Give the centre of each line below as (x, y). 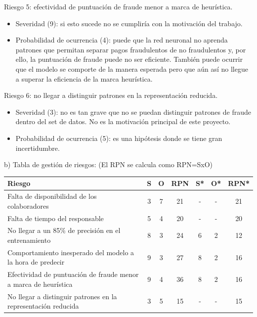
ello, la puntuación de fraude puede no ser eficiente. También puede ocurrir (129, 59)
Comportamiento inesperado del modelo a (71, 252)
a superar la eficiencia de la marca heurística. (84, 78)
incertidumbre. (38, 148)
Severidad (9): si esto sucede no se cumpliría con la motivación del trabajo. (129, 23)
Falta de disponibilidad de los (52, 196)
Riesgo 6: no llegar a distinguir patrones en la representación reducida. (111, 95)
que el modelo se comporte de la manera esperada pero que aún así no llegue (132, 68)
